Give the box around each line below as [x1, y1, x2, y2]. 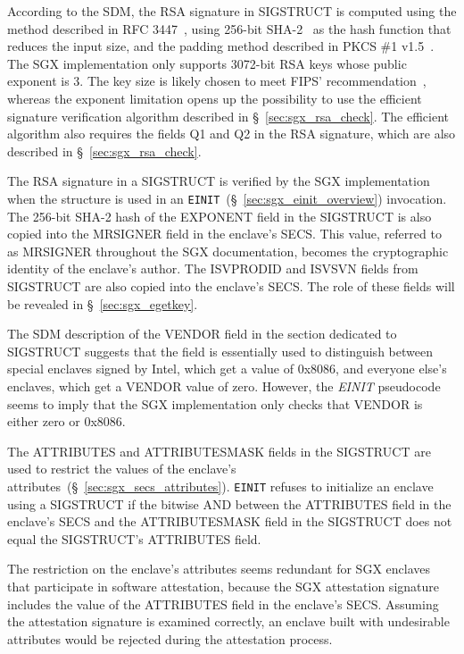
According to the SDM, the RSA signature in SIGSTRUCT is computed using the [7, 2, 457, 20]
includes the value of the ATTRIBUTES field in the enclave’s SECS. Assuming [7, 594, 439, 613]
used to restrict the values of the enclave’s [7, 459, 236, 478]
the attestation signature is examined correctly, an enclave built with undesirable [7, 612, 450, 631]
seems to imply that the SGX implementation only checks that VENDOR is [7, 394, 423, 413]
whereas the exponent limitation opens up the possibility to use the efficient [7, 88, 422, 107]
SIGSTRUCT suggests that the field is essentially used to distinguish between [7, 341, 433, 360]
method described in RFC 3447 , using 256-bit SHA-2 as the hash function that [7, 19, 452, 38]
